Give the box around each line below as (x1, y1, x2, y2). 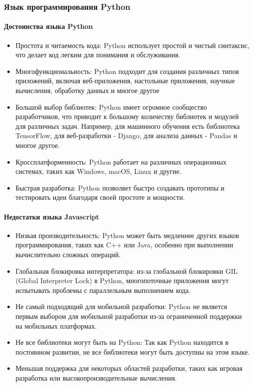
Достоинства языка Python (4, 21, 93, 31)
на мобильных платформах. (15, 320, 97, 331)
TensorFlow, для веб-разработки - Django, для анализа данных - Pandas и (15, 130, 237, 141)
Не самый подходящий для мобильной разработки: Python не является (15, 301, 228, 312)
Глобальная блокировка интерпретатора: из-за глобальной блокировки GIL (15, 265, 238, 276)
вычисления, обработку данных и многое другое (15, 85, 160, 96)
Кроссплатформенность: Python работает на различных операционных (15, 156, 227, 167)
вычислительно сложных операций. (15, 249, 121, 259)
